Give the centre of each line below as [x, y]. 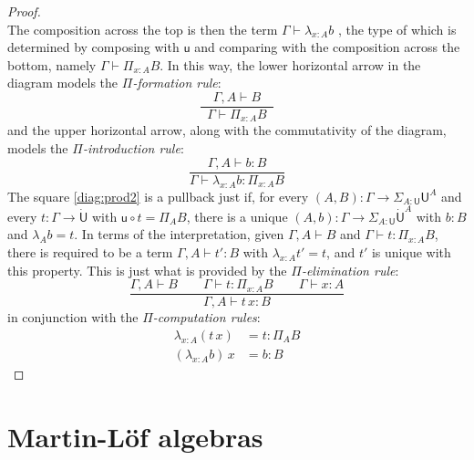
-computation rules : [206, 317]
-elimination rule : [350, 270]
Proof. [24, 11]
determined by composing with [93, 47]
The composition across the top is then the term [143, 29]
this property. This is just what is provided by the [147, 270]
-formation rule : [177, 83]
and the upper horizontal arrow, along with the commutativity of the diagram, [227, 130]
